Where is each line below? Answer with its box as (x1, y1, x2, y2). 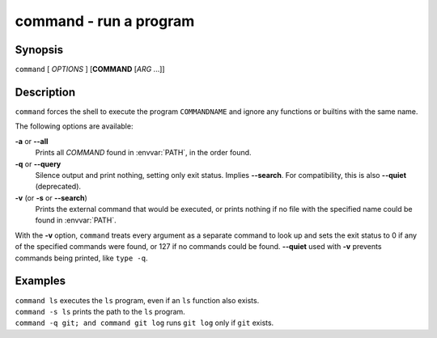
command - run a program (15, 12, 195, 30)
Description (15, 85, 76, 99)
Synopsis (15, 43, 64, 57)
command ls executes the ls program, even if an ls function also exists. (15, 295, 260, 305)
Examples (15, 274, 66, 288)
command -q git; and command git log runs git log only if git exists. (15, 318, 274, 327)
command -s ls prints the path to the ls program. (15, 306, 185, 316)
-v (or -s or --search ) (15, 192, 88, 202)
